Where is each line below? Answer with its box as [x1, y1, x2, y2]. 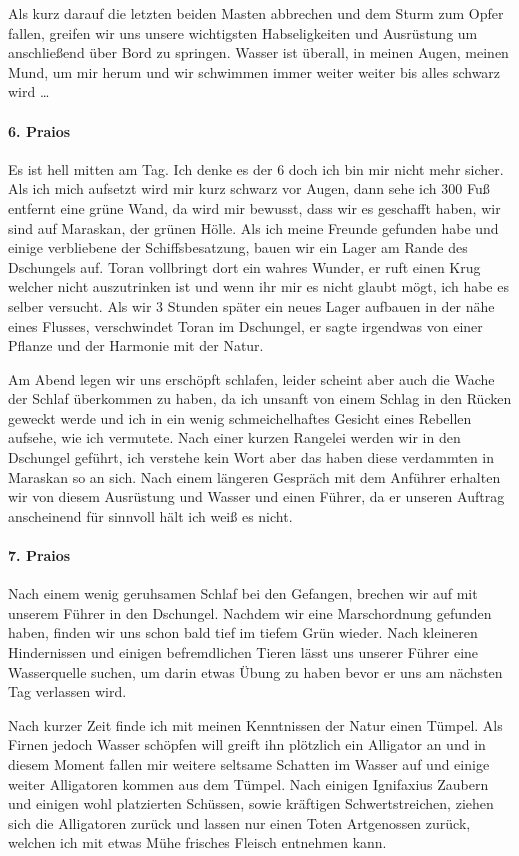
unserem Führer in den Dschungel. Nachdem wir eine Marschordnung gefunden [8, 602, 492, 623]
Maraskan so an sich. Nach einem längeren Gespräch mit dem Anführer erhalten [8, 466, 501, 487]
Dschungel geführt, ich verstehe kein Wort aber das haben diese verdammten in [8, 447, 495, 468]
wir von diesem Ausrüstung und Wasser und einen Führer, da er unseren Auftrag [8, 486, 505, 507]
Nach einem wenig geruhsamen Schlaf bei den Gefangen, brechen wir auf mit [8, 583, 478, 604]
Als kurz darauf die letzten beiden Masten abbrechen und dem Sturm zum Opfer [8, 3, 504, 23]
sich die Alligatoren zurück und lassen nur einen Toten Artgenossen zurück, [8, 812, 471, 833]
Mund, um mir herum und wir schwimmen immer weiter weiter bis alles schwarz [8, 61, 501, 82]
